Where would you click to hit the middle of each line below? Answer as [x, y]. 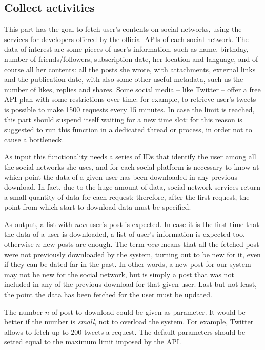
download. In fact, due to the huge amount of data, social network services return [132, 187]
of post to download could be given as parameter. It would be [148, 311]
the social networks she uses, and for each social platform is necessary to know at [132, 166]
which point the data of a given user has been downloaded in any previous [121, 177]
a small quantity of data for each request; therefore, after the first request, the [127, 197]
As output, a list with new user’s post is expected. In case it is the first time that [132, 224]
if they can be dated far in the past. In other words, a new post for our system [128, 264]
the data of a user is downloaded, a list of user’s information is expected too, [125, 234]
